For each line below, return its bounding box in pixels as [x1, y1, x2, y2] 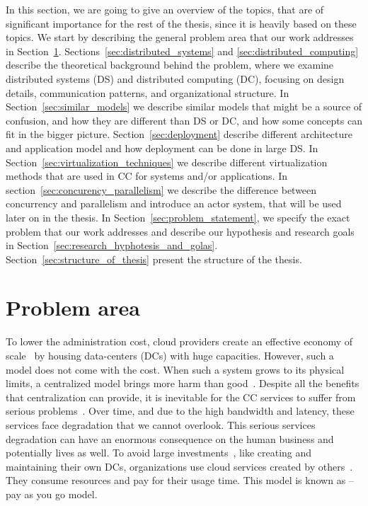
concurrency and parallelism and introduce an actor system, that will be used [6, 196, 342, 211]
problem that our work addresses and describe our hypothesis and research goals [6, 224, 355, 238]
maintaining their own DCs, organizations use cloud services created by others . [6, 459, 353, 473]
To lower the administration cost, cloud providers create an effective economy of [6, 334, 352, 349]
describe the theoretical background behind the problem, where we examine [6, 57, 334, 72]
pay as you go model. [6, 486, 98, 501]
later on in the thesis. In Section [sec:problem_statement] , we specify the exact [6, 209, 350, 224]
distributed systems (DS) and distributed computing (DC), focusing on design [6, 71, 345, 86]
